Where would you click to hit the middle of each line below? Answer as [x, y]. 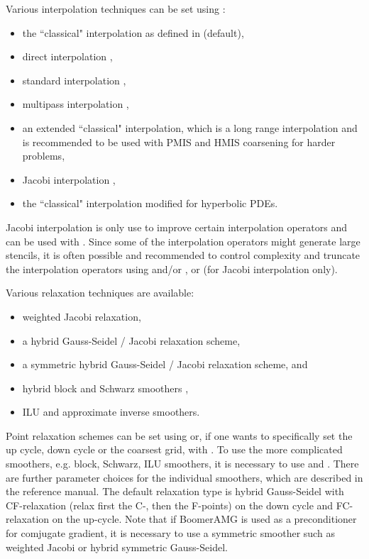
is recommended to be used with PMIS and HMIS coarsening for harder [179, 142]
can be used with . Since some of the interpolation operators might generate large [183, 241]
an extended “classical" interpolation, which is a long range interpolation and [190, 127]
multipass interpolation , [76, 104]
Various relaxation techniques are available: [100, 293]
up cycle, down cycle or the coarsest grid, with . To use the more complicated [174, 449]
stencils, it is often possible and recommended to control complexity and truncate [183, 255]
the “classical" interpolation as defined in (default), [133, 32]
